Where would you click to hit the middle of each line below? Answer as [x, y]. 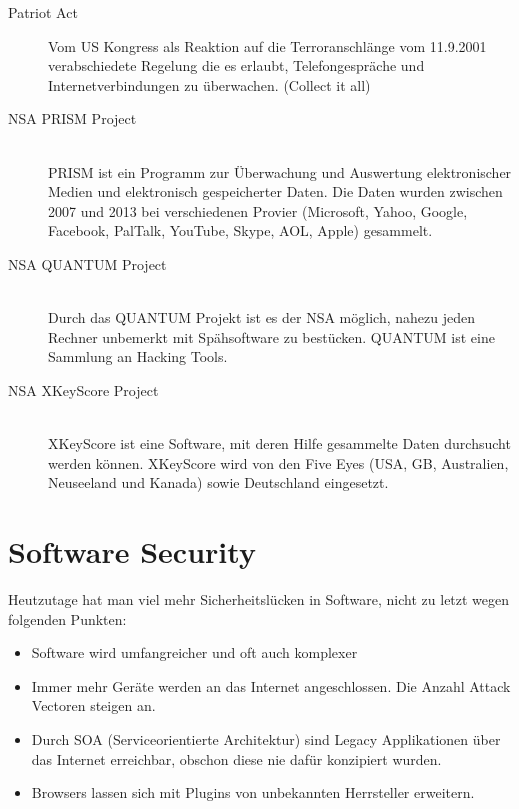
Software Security [132, 551]
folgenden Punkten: [67, 618]
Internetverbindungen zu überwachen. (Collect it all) [209, 84]
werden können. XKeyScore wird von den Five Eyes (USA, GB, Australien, [278, 462]
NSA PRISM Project [72, 118]
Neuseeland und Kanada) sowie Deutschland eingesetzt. [218, 482]
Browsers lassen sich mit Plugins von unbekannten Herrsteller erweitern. [253, 792]
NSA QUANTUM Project [87, 263]
